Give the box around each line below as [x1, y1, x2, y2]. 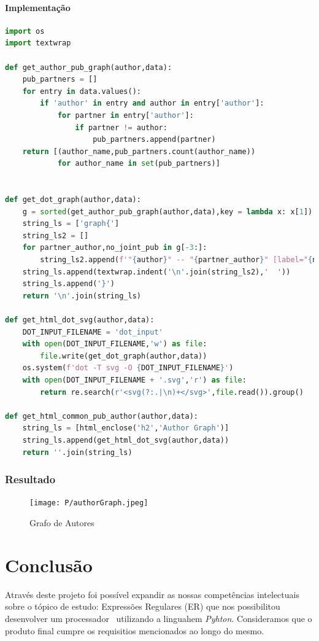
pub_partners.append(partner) [93, 135, 216, 144]
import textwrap [5, 39, 71, 48]
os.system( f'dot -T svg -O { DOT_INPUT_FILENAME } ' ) [22, 363, 234, 373]
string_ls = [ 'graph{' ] [22, 219, 120, 228]
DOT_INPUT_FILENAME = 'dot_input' [22, 327, 163, 336]
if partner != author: [75, 123, 167, 132]
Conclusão [5, 552, 93, 577]
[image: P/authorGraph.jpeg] [29, 499, 148, 508]
